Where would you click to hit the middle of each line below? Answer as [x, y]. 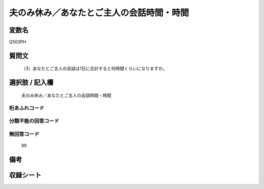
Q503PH [18, 42]
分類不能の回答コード [34, 121]
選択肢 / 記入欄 [31, 83]
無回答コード [24, 134]
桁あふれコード [27, 108]
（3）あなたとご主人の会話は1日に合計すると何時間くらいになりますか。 [94, 69]
